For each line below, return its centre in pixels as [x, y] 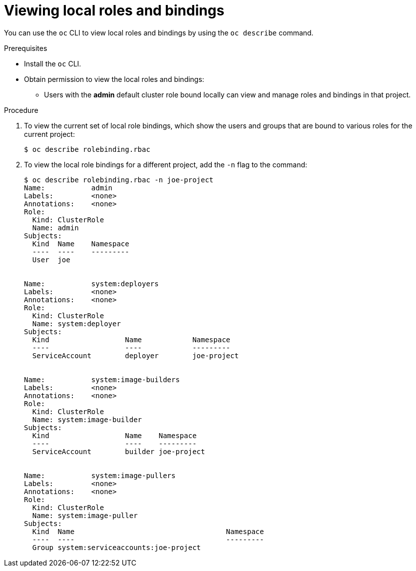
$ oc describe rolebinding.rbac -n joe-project [119, 180]
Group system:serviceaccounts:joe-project [117, 547]
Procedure [21, 110]
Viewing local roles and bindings [114, 10]
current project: [49, 134]
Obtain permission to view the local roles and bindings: [114, 79]
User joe [51, 260]
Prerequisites [26, 48]
